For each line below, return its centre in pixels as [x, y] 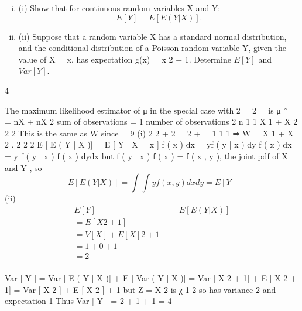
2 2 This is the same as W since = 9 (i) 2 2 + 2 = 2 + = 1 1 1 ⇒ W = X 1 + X [149, 133]
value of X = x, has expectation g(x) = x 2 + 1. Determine [125, 59]
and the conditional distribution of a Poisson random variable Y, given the [152, 48]
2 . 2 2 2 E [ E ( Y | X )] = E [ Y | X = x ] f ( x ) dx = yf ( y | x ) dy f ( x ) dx [148, 144]
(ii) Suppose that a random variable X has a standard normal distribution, [152, 36]
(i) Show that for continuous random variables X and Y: [119, 8]
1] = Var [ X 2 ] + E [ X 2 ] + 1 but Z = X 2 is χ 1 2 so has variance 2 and [140, 289]
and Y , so [23, 167]
